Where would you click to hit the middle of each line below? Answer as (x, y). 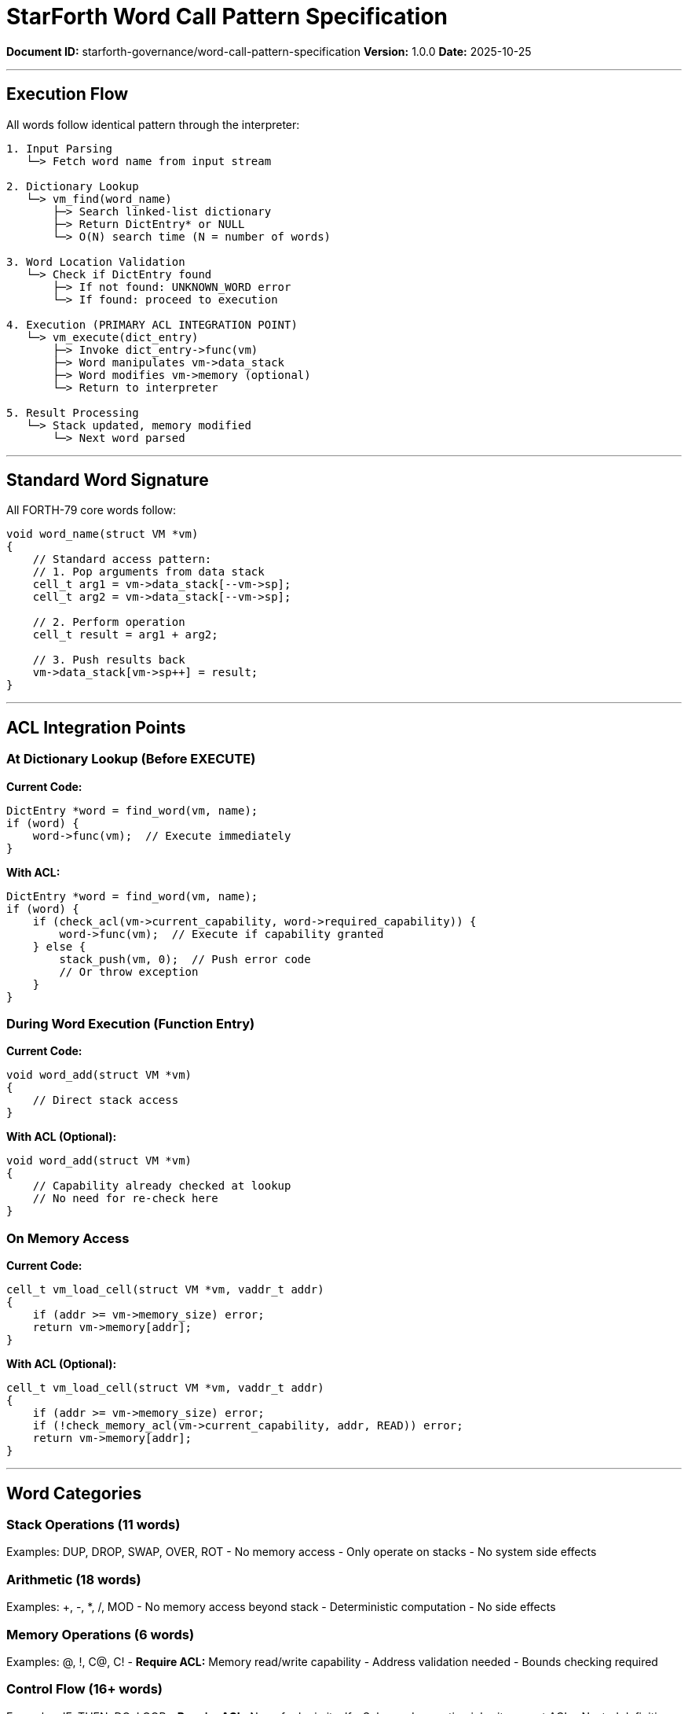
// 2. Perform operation (109, 622)
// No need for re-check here (125, 1199)
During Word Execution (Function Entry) (131, 1024)
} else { (59, 946)
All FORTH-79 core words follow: (91, 510)
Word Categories (74, 1493)
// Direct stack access (106, 1100)
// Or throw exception (129, 971)
